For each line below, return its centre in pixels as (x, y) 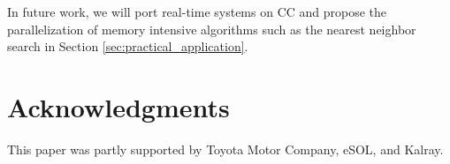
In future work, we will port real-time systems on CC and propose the (197, 11)
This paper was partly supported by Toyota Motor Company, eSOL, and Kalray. (225, 149)
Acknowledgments (118, 106)
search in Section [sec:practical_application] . (128, 46)
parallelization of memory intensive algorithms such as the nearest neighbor (212, 29)
